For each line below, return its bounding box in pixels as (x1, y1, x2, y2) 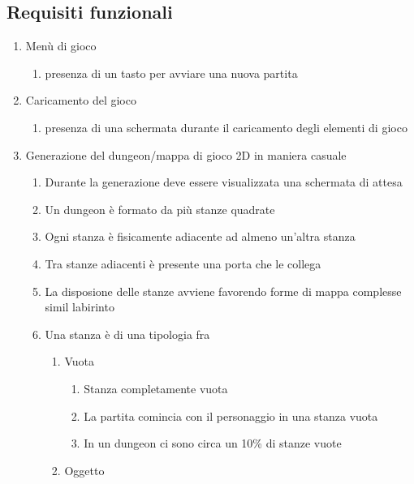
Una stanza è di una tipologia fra (45, 325, 210, 342)
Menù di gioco (25, 37, 97, 54)
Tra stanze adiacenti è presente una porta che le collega (45, 255, 321, 272)
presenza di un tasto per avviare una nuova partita (45, 64, 298, 81)
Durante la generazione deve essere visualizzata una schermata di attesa (45, 173, 403, 191)
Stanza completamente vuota (84, 379, 228, 396)
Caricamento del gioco (25, 92, 136, 109)
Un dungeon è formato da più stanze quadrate (45, 200, 275, 217)
